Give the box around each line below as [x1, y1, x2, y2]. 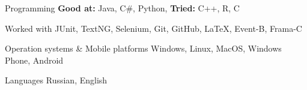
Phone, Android [5, 53, 64, 66]
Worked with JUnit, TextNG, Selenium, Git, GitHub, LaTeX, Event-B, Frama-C [5, 22, 302, 34]
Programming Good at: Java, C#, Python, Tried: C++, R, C [5, 2, 240, 14]
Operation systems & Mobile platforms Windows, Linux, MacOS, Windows [5, 42, 282, 55]
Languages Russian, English [5, 74, 108, 86]
